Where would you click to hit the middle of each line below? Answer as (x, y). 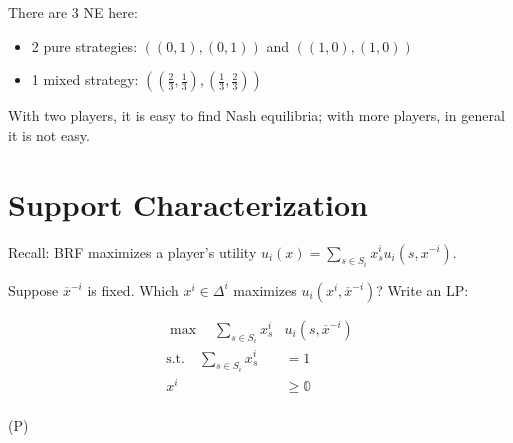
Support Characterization (188, 203)
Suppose (33, 289)
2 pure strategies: (84, 45)
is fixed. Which (133, 289)
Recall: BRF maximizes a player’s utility (132, 251)
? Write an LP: (422, 289)
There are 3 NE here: (73, 12)
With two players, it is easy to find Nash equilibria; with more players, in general (256, 115)
